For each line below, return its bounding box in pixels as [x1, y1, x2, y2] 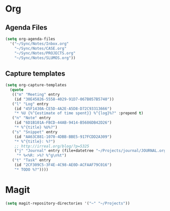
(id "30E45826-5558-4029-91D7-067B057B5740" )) [14, 96, 114, 101]
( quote [10, 87, 24, 92]
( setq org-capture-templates [5, 83, 67, 88]
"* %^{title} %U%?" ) [14, 125, 58, 130]
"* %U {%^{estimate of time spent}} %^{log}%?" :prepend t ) [14, 111, 144, 116]
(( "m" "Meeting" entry [12, 92, 60, 97]
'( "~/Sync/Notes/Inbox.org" [10, 41, 69, 46]
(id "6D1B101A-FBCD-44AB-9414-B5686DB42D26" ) [14, 120, 112, 125]
